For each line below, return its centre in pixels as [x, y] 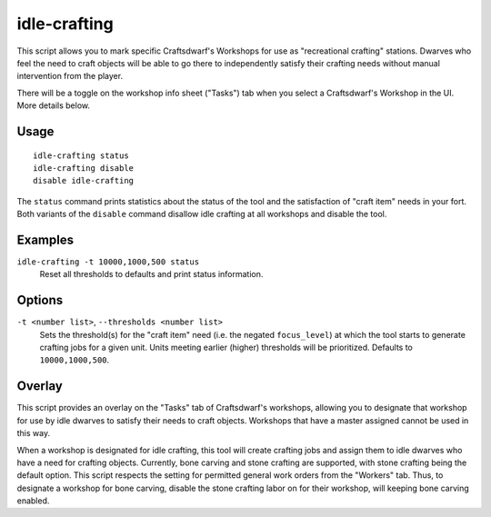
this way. [33, 433]
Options [40, 300]
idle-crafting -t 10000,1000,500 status [108, 262]
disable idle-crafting [84, 181]
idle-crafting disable [84, 168]
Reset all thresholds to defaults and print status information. [151, 274]
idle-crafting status [81, 155]
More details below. [54, 105]
